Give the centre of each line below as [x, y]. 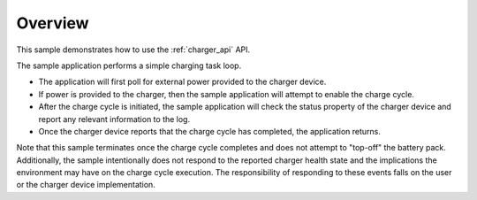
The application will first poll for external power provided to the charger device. [182, 82]
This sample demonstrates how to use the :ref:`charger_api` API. [133, 50]
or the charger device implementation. [86, 185]
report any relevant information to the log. [114, 119]
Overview [53, 23]
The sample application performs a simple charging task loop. [129, 65]
